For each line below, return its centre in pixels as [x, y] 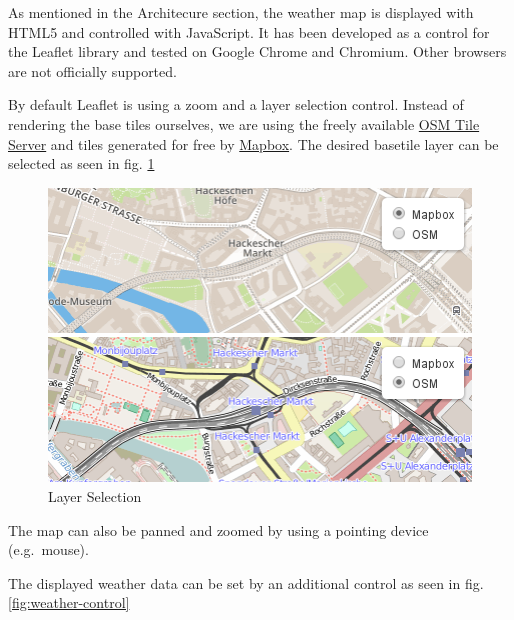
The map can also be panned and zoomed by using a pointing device [218, 529]
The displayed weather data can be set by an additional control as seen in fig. [246, 582]
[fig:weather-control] [69, 602]
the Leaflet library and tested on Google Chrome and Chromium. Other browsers [257, 51]
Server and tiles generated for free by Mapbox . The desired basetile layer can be [253, 143]
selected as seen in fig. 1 [81, 163]
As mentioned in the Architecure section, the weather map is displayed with [241, 12]
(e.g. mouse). [48, 549]
